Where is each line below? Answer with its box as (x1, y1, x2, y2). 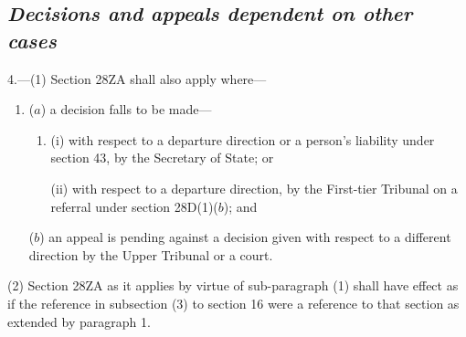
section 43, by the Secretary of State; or (50, 148, 274, 167)
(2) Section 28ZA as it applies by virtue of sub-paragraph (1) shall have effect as (7, 276, 459, 295)
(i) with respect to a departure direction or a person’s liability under (50, 130, 435, 149)
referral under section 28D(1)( (50, 196, 218, 216)
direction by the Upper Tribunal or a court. (28, 245, 273, 264)
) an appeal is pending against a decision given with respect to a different (39, 227, 451, 247)
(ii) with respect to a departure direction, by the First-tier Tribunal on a (50, 178, 458, 197)
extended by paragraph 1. (7, 311, 151, 331)
